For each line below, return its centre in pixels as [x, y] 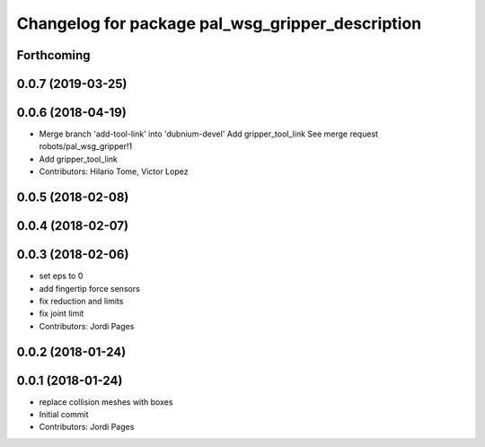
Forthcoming [53, 55]
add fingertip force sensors [90, 288]
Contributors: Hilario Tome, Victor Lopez [114, 171]
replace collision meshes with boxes [106, 402]
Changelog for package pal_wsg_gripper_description [219, 23]
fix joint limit [62, 313]
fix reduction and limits [81, 301]
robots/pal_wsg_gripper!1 [86, 146]
